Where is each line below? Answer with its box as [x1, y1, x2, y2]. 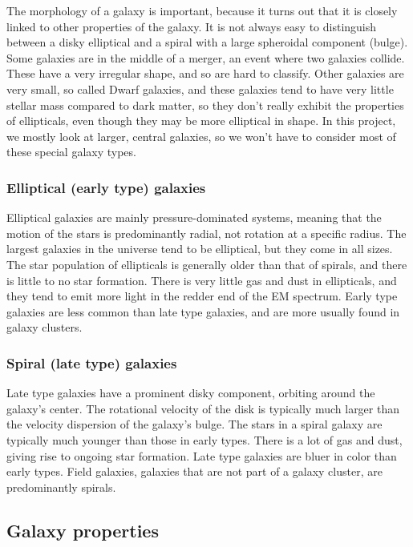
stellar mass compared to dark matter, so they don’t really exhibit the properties [6, 96, 404, 113]
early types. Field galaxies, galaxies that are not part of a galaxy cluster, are [6, 463, 383, 480]
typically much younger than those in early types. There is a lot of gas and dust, [6, 431, 403, 448]
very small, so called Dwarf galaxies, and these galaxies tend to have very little [6, 80, 394, 97]
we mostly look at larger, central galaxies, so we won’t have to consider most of [6, 127, 396, 144]
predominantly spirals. [6, 478, 116, 495]
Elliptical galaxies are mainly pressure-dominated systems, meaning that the [6, 209, 382, 226]
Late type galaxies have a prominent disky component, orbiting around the [6, 384, 375, 401]
